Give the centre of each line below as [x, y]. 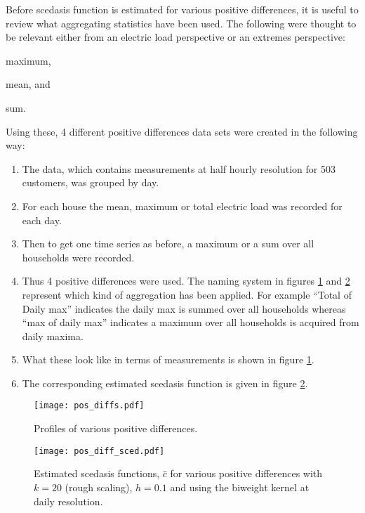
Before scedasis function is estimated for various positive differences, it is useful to [182, 9]
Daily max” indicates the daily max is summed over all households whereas [184, 308]
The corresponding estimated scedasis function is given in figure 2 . [165, 383]
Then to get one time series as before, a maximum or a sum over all [168, 243]
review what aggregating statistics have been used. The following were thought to [181, 23]
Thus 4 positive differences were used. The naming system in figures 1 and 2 [186, 281]
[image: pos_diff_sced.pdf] [99, 451]
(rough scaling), [99, 487]
